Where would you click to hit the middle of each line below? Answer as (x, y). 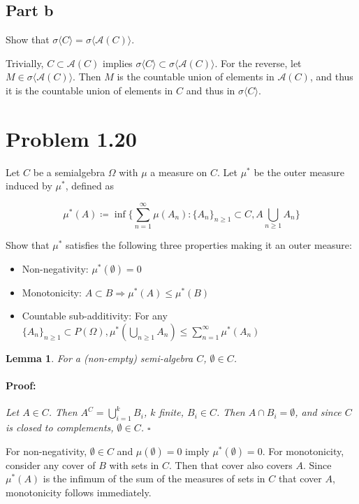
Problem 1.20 (71, 138)
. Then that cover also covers (231, 465)
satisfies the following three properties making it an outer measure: (209, 245)
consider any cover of (51, 465)
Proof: (21, 385)
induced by (29, 186)
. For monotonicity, (303, 451)
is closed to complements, (60, 427)
